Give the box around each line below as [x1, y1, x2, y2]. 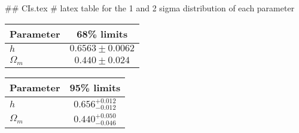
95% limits [69, 80, 121, 94]
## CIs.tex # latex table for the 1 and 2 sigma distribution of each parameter [5, 2, 295, 14]
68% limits [77, 26, 128, 41]
